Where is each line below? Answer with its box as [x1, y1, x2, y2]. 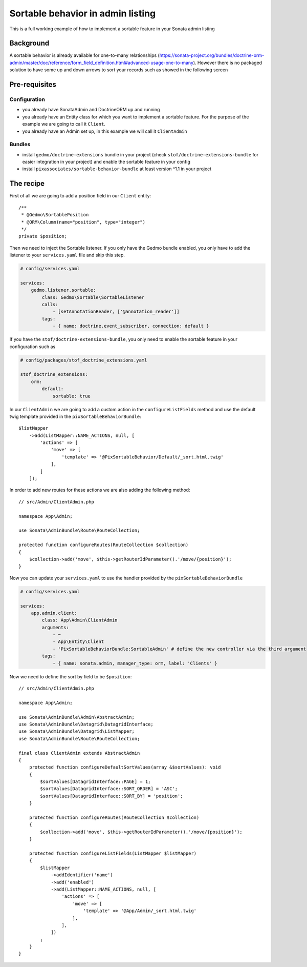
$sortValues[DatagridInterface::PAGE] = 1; [40, 779, 151, 784]
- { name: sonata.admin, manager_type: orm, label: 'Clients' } [52, 660, 217, 666]
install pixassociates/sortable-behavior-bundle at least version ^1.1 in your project [22, 166, 212, 172]
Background [9, 39, 50, 48]
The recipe [9, 179, 45, 188]
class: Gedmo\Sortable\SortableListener [41, 294, 145, 300]
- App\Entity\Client [52, 639, 104, 644]
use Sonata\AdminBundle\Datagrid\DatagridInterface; [18, 721, 153, 727]
